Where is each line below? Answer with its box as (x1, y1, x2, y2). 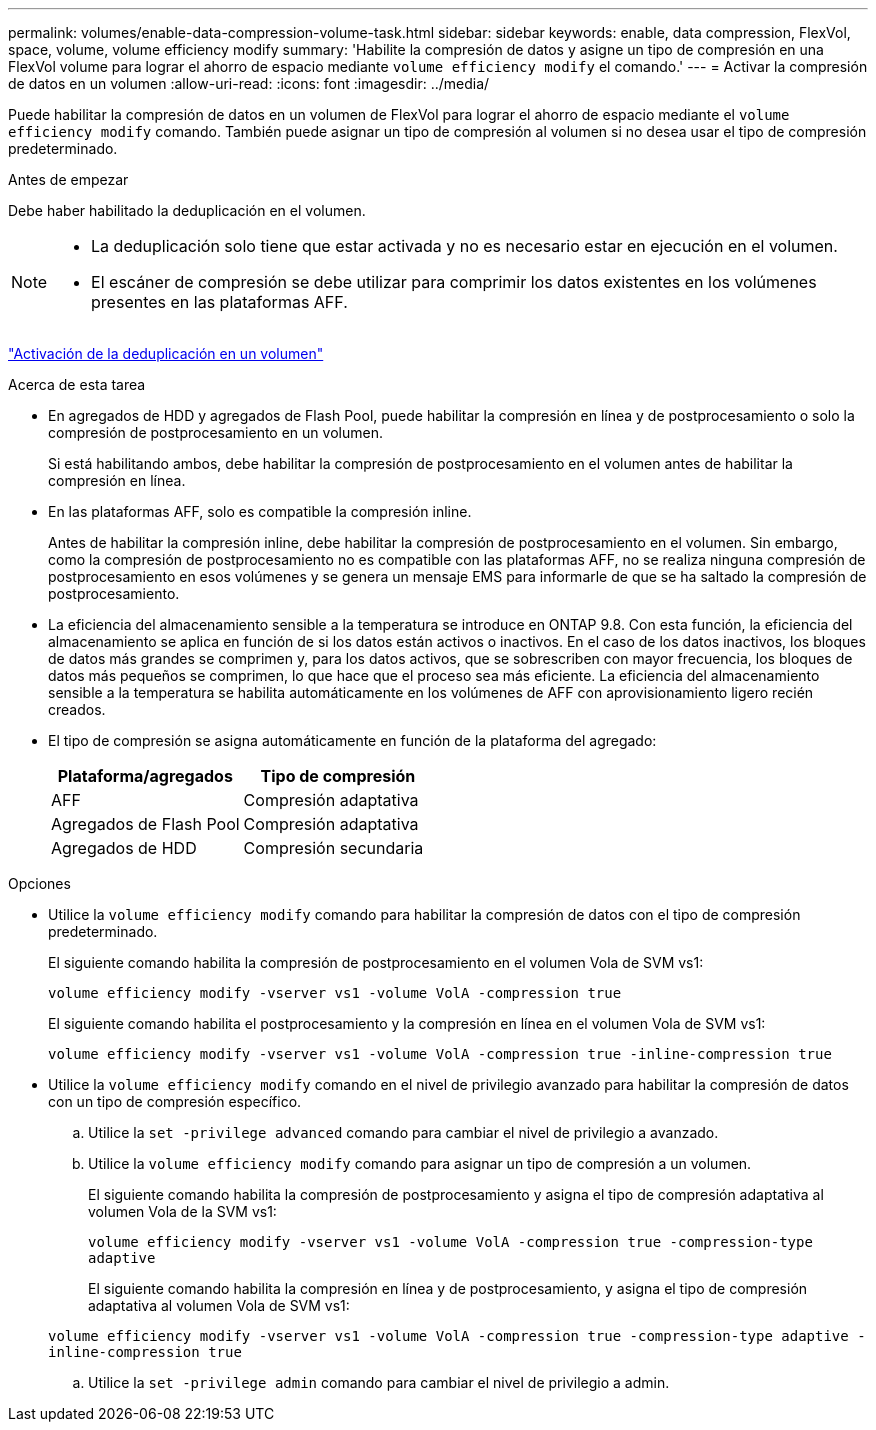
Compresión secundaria (243, 838, 424, 858)
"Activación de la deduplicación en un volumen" (8, 345, 324, 362)
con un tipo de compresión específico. (48, 1093, 302, 1110)
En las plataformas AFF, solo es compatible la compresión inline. (48, 503, 472, 520)
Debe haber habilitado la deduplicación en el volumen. (8, 202, 366, 219)
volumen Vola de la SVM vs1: (88, 1203, 277, 1220)
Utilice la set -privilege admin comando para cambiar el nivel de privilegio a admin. (88, 1374, 670, 1391)
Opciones (8, 875, 71, 892)
